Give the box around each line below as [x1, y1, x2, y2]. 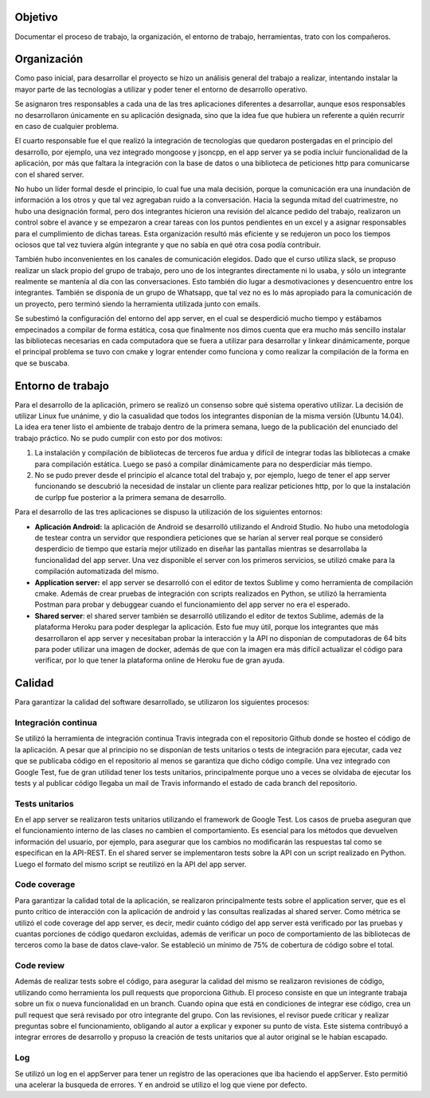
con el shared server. [14, 170, 84, 179]
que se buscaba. [14, 358, 70, 368]
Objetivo [14, 10, 59, 24]
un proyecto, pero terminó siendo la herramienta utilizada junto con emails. [14, 299, 260, 308]
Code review [14, 960, 65, 971]
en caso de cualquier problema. [14, 121, 119, 131]
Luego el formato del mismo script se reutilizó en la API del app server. [14, 859, 247, 869]
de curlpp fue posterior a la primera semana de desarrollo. [34, 492, 227, 502]
